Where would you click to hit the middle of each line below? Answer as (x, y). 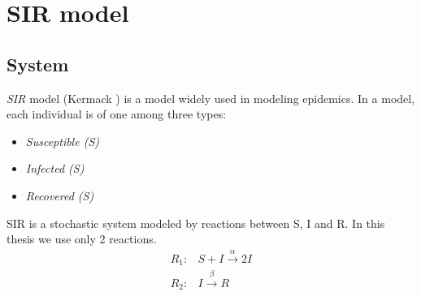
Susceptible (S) (62, 141)
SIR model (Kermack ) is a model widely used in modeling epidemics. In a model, (211, 98)
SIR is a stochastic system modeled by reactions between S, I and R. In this (196, 223)
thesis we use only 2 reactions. (82, 239)
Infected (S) (55, 168)
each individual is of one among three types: (117, 114)
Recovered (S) (60, 195)
